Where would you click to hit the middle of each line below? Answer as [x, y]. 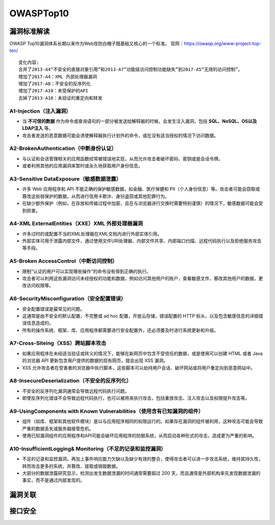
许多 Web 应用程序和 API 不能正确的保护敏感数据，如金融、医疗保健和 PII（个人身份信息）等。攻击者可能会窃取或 [141, 189]
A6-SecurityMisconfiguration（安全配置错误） [68, 299]
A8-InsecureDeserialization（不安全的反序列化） [71, 381]
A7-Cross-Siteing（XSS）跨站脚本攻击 [58, 343]
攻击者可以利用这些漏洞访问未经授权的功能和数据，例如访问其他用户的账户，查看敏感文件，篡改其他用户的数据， [140, 279]
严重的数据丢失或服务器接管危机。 [58, 428]
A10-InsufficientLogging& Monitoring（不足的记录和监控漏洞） [88, 449]
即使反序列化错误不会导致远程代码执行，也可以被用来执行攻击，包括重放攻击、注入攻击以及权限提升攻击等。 [136, 398]
